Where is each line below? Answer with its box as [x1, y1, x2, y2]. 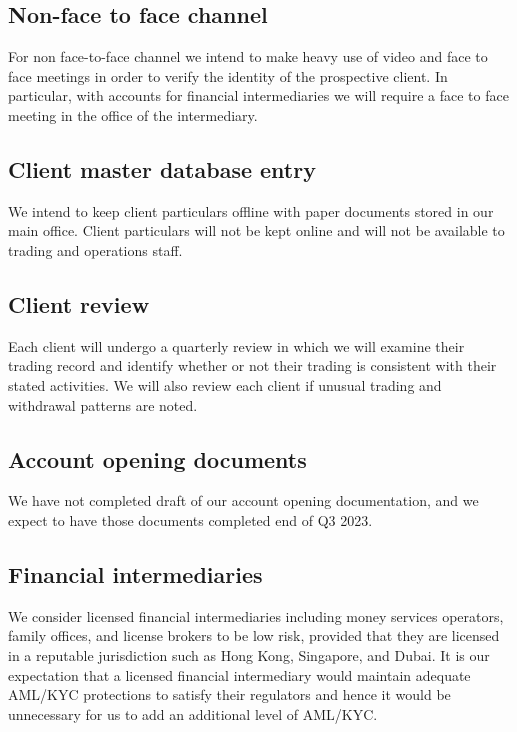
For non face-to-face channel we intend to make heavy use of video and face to [8, 46, 488, 67]
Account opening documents [8, 443, 307, 474]
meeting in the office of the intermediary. [8, 104, 258, 125]
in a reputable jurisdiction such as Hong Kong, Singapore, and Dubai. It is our [8, 644, 490, 665]
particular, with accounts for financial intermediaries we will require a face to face [8, 85, 509, 106]
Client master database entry [8, 153, 316, 184]
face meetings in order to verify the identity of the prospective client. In [8, 65, 448, 86]
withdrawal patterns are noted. [8, 394, 198, 415]
